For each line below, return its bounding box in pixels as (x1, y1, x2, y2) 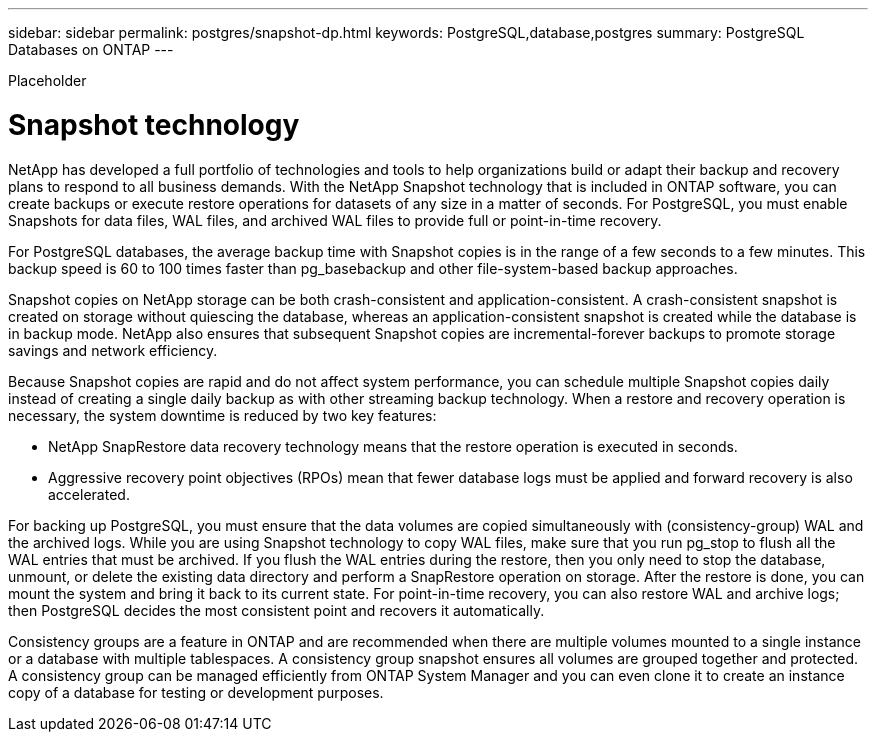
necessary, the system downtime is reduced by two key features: (8, 406, 437, 424)
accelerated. (48, 485, 130, 503)
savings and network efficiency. (8, 341, 218, 359)
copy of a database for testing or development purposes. (8, 683, 384, 701)
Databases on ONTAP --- (8, 41, 174, 58)
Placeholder (8, 72, 87, 89)
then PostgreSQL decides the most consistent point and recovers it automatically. (8, 601, 545, 619)
